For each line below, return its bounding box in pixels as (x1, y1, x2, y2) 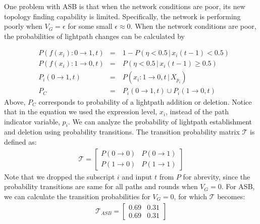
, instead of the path (166, 106, 229, 117)
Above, (4, 96, 26, 107)
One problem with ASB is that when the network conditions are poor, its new (4, 1, 245, 11)
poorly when (4, 21, 42, 31)
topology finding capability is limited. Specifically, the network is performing (4, 11, 241, 21)
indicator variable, (4, 116, 60, 126)
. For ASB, (221, 181, 255, 192)
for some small (68, 21, 113, 31)
